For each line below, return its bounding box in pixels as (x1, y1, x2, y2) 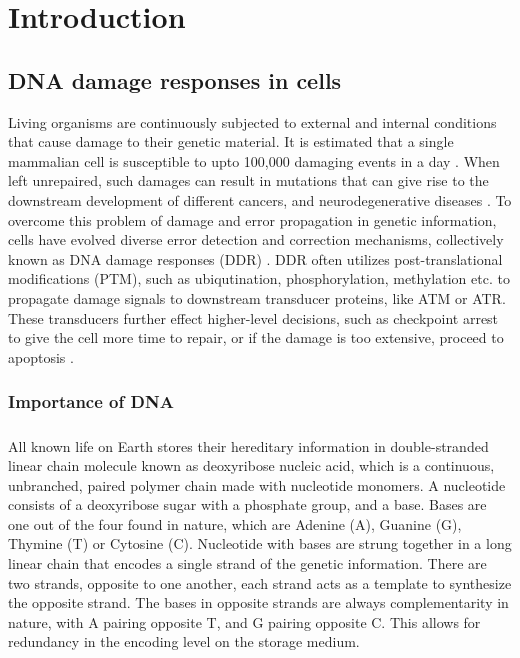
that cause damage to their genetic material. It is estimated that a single (8, 131, 454, 152)
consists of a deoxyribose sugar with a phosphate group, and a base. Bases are (8, 494, 487, 515)
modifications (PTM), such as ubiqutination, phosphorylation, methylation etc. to (8, 268, 510, 289)
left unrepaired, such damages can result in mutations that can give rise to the (8, 170, 489, 191)
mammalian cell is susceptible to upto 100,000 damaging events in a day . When (8, 150, 500, 171)
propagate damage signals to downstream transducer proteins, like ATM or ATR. (8, 287, 506, 308)
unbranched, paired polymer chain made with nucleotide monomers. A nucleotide (8, 474, 506, 495)
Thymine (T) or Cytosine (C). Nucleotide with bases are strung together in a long (8, 533, 512, 554)
